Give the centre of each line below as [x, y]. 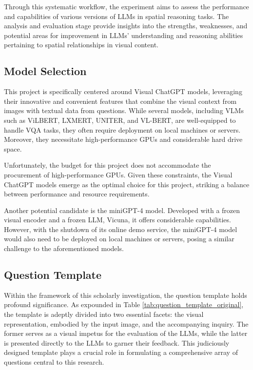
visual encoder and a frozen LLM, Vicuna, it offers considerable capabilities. [117, 220]
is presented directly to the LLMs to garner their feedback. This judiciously [117, 342]
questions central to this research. [54, 362]
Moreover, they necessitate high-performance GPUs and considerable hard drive [123, 139]
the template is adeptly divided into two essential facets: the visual [104, 314]
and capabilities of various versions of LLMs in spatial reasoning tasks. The [117, 16]
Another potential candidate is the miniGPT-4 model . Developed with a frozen [122, 210]
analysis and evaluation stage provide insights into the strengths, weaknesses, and [126, 26]
